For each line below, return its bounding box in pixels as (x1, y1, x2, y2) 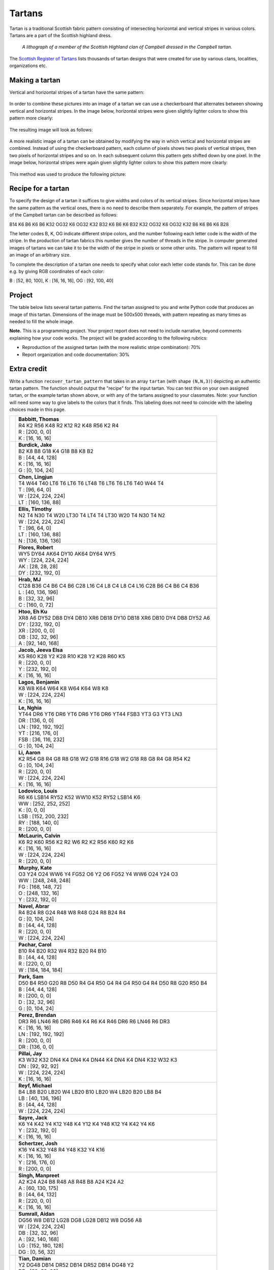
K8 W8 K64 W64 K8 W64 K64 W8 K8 (18, 685, 109, 692)
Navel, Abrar (18, 903, 50, 910)
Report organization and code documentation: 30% (22, 351, 129, 358)
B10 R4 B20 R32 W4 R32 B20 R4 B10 (18, 947, 107, 955)
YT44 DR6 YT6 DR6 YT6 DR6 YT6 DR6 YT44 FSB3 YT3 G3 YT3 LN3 (18, 711, 183, 718)
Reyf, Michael (18, 1082, 52, 1089)
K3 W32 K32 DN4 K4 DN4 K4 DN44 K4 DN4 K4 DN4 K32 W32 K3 (18, 1057, 178, 1064)
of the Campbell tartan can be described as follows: (9, 212, 118, 218)
